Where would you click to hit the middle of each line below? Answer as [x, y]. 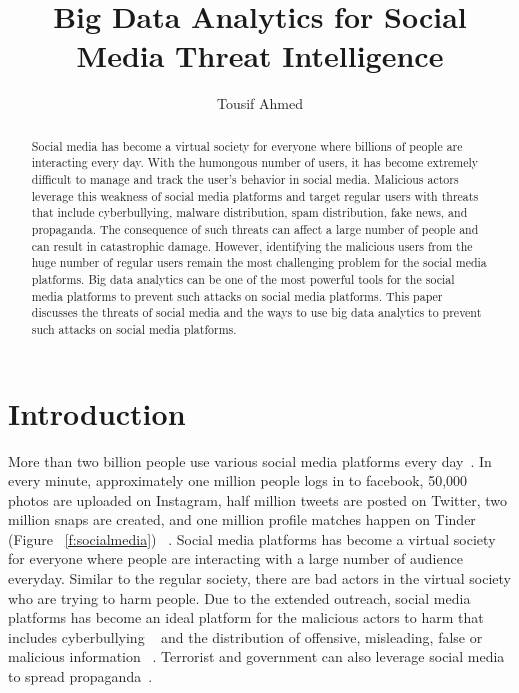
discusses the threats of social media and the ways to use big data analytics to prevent [256, 312]
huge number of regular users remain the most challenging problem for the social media [259, 262]
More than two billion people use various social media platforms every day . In [250, 460]
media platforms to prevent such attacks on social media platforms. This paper [237, 295]
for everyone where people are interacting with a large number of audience [235, 558]
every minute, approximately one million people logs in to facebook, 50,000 [238, 480]
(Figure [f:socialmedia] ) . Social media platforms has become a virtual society [252, 538]
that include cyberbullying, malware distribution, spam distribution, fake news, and [249, 212]
